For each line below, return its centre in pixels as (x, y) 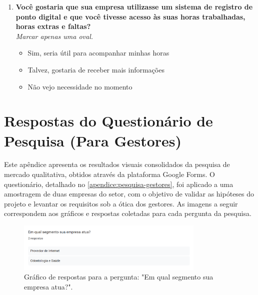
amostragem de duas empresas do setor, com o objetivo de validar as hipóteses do (129, 194)
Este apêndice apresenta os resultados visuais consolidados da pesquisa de (117, 164)
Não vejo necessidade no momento (80, 86)
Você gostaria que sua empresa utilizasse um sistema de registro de (134, 6)
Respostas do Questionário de (108, 121)
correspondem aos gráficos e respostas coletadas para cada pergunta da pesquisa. (128, 213)
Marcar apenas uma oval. (54, 36)
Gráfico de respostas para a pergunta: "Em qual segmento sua (119, 277)
